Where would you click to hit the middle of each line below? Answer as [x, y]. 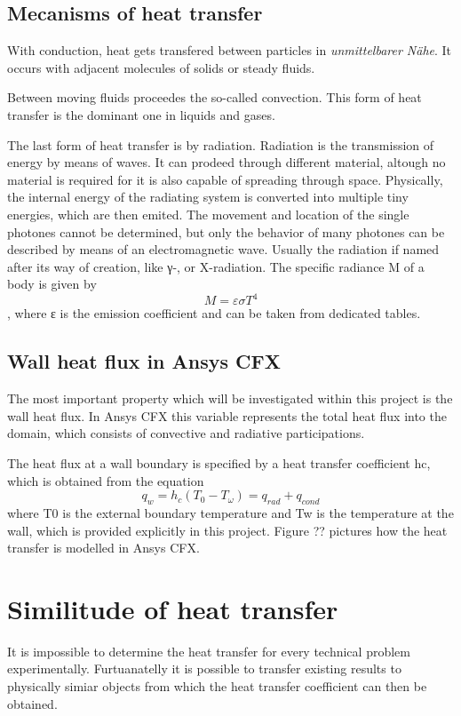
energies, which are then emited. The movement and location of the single [208, 214]
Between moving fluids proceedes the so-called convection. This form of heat [215, 97]
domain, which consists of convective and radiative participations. [186, 433]
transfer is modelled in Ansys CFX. [103, 548]
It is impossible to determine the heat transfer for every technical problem [209, 651]
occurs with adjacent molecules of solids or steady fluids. [161, 67]
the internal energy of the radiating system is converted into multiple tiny [208, 197]
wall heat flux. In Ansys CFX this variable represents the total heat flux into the [227, 415]
